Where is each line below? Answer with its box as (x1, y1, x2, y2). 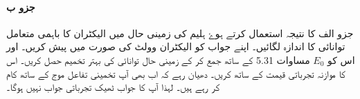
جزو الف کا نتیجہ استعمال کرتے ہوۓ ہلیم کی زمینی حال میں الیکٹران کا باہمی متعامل (6, 25, 354, 40)
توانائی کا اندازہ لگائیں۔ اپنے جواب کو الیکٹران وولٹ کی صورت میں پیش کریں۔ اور (6, 39, 345, 54)
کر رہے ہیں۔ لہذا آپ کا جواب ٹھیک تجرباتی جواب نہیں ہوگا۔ (6, 80, 220, 94)
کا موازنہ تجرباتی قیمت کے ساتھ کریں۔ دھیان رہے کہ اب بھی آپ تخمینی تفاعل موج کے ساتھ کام (6, 66, 345, 80)
